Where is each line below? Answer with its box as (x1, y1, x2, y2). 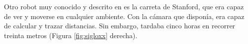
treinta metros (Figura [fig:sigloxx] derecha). (4, 30, 138, 40)
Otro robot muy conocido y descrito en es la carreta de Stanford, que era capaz (4, 1, 244, 11)
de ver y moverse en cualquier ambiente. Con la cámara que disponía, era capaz (4, 11, 245, 21)
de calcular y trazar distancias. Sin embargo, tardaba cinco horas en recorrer (4, 21, 235, 31)
